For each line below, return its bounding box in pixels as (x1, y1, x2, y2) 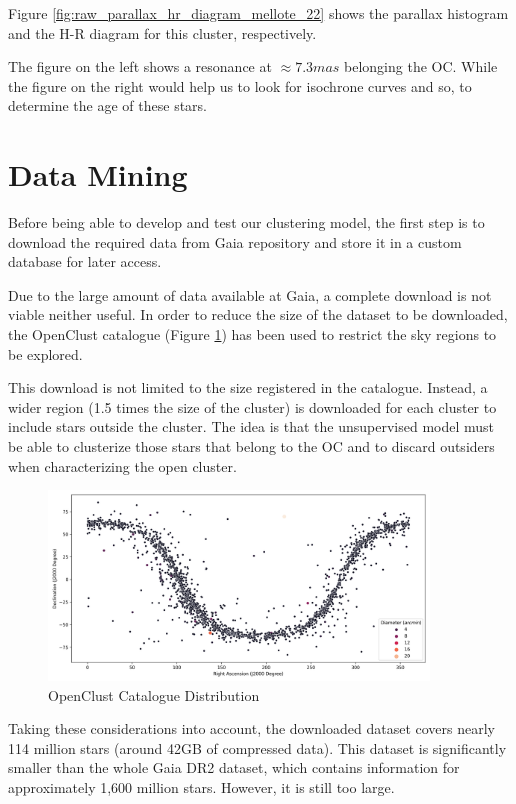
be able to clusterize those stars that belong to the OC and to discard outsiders (8, 436, 495, 457)
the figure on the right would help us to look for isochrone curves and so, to (8, 75, 472, 96)
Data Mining (8, 154, 188, 195)
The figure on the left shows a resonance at (8, 56, 272, 77)
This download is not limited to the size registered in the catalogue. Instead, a (8, 377, 488, 398)
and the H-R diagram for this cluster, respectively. (8, 22, 317, 43)
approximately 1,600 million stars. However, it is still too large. (8, 776, 395, 797)
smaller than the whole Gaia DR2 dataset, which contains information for (8, 757, 460, 778)
